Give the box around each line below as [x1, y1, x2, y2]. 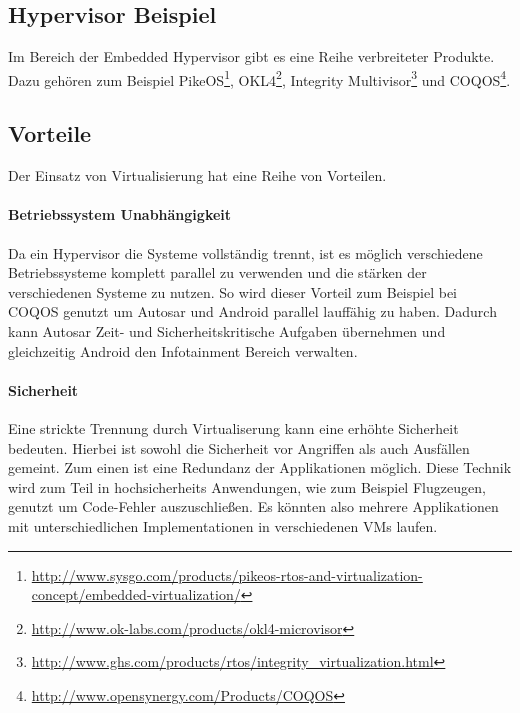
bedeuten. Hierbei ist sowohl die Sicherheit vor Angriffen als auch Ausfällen [8, 437, 470, 458]
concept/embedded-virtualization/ [31, 584, 241, 605]
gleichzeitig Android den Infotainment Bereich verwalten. [8, 340, 358, 361]
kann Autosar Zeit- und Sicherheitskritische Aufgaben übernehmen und [8, 321, 446, 342]
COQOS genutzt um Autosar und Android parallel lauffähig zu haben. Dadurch [8, 301, 497, 322]
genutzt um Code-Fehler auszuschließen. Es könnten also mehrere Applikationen [8, 496, 499, 517]
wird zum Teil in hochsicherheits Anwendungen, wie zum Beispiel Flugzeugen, [8, 476, 486, 497]
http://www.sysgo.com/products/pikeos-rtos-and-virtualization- [31, 564, 423, 585]
